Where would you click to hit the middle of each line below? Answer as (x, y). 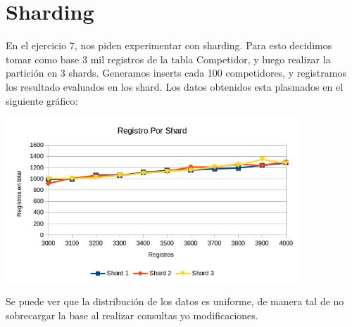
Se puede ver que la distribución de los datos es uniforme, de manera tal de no (175, 301)
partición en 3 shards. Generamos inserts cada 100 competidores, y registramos (176, 73)
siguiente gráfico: (42, 100)
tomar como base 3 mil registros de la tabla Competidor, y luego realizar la (168, 59)
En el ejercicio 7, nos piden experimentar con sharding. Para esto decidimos (169, 45)
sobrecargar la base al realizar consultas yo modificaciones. (132, 315)
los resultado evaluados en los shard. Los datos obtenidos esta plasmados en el (175, 86)
